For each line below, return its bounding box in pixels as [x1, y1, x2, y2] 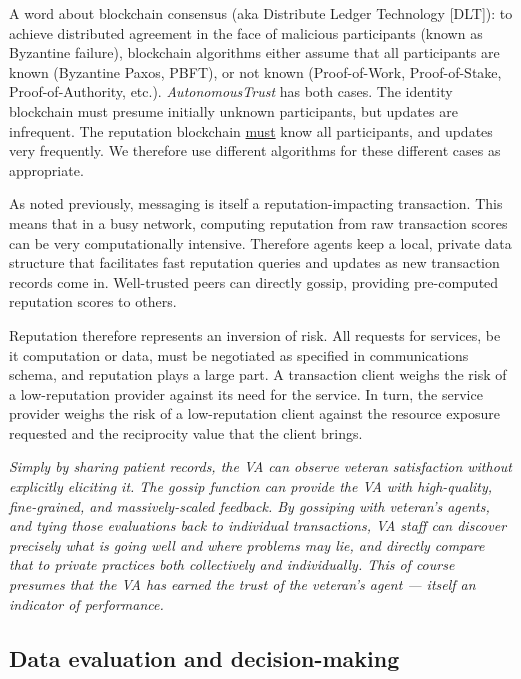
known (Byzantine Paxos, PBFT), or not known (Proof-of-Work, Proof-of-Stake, [9, 61, 502, 82]
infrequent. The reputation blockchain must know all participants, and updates [9, 120, 493, 141]
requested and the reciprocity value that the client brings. [9, 422, 363, 443]
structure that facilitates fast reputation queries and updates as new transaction [9, 252, 500, 273]
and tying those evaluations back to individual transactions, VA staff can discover [9, 515, 507, 536]
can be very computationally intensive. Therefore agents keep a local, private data [9, 232, 512, 253]
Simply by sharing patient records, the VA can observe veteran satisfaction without [9, 456, 512, 477]
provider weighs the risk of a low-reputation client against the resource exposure [9, 403, 501, 424]
